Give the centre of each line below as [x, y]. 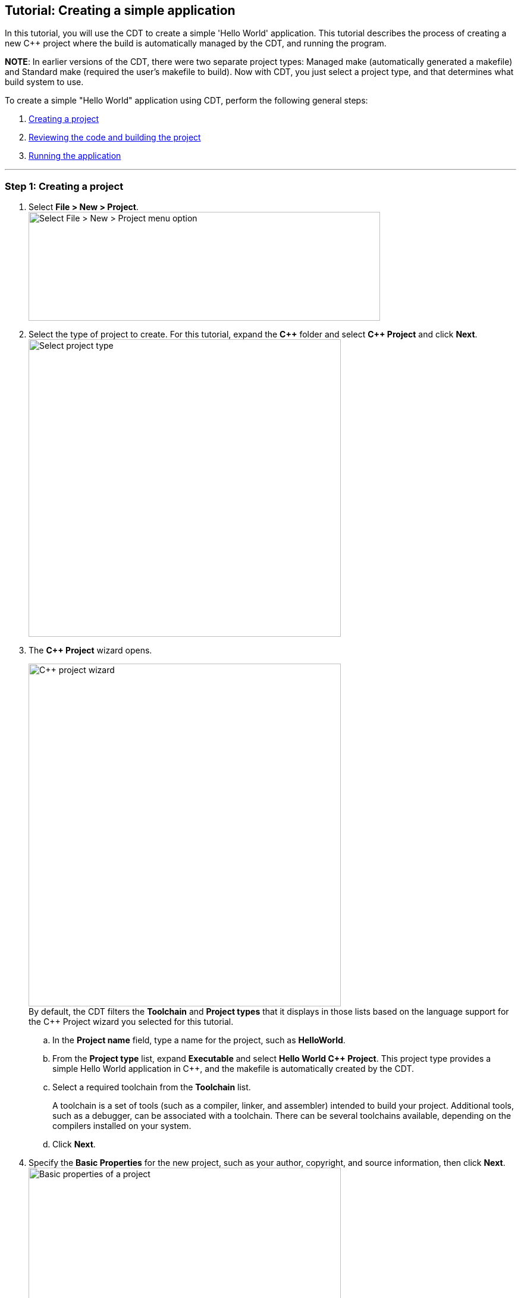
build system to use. [44, 82]
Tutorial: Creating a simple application [120, 10]
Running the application [75, 156]
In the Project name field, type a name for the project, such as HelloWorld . [199, 1040]
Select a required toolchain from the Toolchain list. [152, 1087]
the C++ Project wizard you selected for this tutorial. [131, 1022]
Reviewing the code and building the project [115, 137]
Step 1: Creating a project [64, 186]
